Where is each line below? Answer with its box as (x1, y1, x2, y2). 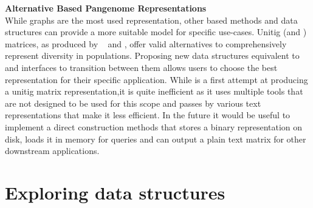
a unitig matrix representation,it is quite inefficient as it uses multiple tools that (5, 85, 303, 98)
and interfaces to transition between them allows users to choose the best (5, 61, 278, 73)
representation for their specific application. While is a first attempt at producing (5, 73, 308, 86)
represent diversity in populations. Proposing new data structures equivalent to (5, 49, 300, 62)
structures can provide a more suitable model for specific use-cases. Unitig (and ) (5, 25, 307, 38)
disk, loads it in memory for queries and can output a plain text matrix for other (5, 132, 306, 145)
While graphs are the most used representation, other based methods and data (5, 13, 298, 26)
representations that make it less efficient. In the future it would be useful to (5, 109, 291, 121)
